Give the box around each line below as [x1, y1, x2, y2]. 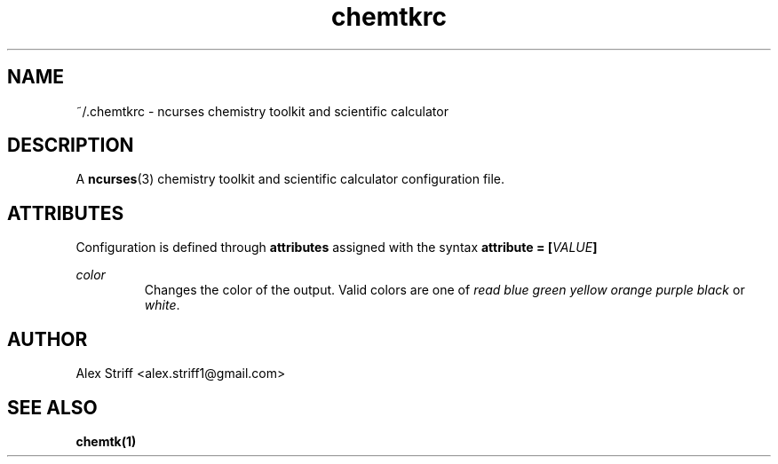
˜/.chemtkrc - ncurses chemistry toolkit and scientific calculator [75, 103, 449, 119]
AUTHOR [7, 327, 88, 350]
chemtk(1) [75, 433, 137, 449]
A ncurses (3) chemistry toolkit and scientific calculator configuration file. [75, 171, 505, 187]
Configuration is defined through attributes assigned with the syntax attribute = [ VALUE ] [75, 240, 598, 256]
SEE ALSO [7, 396, 98, 419]
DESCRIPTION [7, 134, 134, 157]
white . [144, 297, 180, 313]
